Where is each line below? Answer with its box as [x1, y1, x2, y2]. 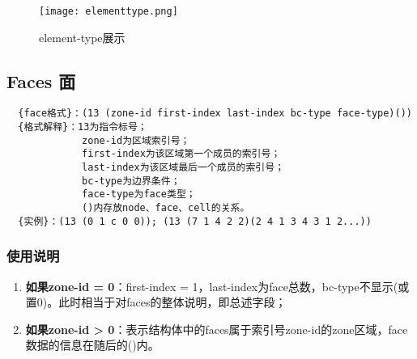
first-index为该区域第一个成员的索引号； [82, 148, 281, 160]
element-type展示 [39, 28, 126, 45]
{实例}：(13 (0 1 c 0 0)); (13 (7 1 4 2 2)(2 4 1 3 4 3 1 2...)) [18, 215, 372, 227]
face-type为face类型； [82, 188, 196, 201]
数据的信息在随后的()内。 [25, 336, 160, 353]
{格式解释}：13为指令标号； [18, 121, 147, 133]
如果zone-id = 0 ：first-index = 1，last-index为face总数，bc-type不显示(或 [25, 277, 410, 294]
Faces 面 [6, 68, 76, 93]
